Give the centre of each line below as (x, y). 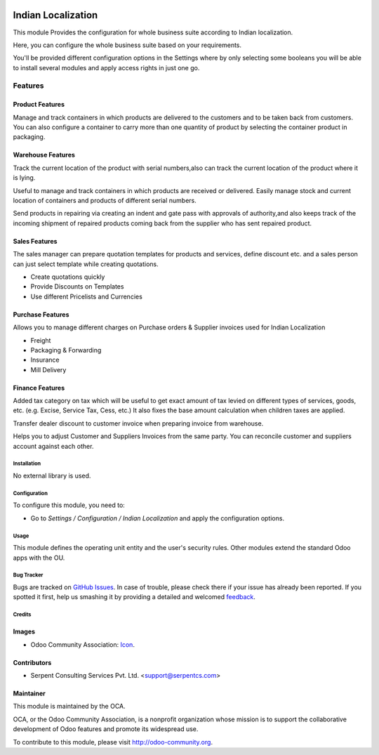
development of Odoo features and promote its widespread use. (106, 729)
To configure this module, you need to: (69, 505)
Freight (41, 340)
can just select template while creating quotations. (86, 264)
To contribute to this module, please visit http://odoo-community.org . (113, 742)
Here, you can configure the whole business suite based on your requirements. (127, 45)
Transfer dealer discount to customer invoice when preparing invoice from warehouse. (138, 423)
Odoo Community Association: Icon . (82, 644)
